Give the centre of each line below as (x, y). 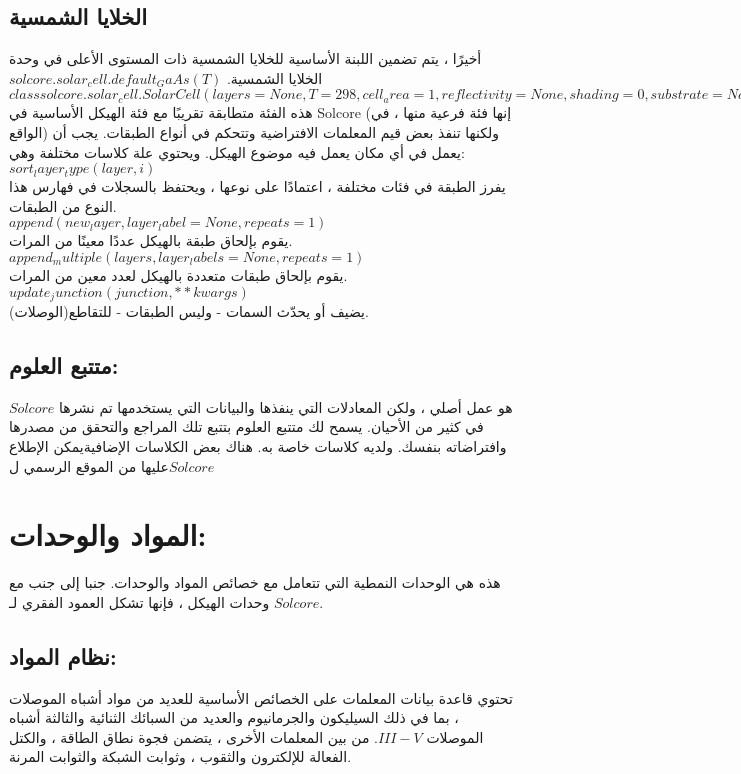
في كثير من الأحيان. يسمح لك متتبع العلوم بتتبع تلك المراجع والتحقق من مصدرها (246, 426)
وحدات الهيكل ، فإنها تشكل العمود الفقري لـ (139, 601)
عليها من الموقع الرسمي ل (89, 465)
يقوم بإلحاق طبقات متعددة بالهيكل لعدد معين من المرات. (178, 274)
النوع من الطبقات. (63, 205)
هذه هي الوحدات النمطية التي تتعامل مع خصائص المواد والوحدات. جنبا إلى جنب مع (255, 582)
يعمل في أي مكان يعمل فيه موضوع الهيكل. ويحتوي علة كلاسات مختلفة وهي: (237, 151)
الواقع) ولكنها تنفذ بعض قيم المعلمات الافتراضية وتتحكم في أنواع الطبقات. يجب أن (254, 131)
